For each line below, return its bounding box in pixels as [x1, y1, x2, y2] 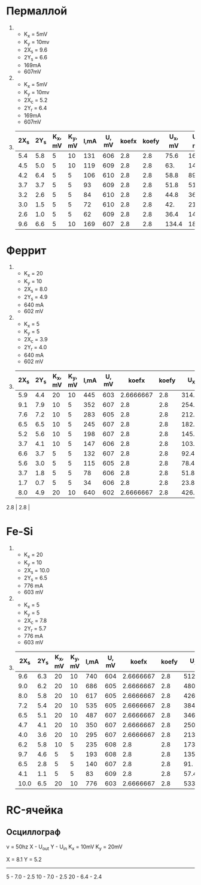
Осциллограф [6, 827, 61, 838]
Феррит [6, 244, 47, 257]
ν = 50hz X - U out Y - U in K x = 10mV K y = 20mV [6, 843, 123, 851]
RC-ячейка [6, 803, 63, 817]
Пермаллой [6, 4, 68, 18]
